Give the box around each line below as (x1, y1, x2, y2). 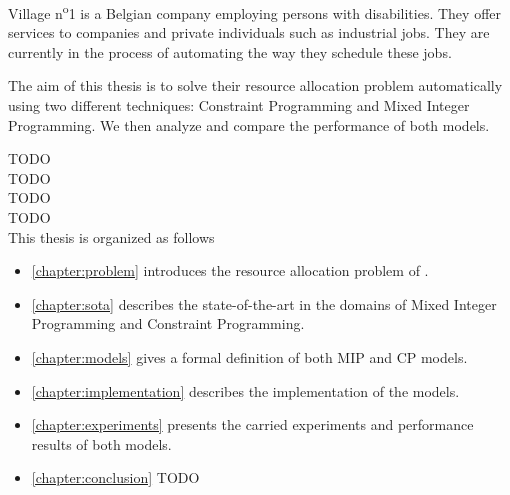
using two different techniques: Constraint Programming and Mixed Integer (8, 95, 470, 116)
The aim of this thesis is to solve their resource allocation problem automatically (8, 75, 503, 96)
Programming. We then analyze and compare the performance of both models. (8, 114, 490, 135)
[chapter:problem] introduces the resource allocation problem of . (31, 260, 429, 281)
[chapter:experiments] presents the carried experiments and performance (31, 414, 474, 435)
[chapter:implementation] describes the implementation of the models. (31, 380, 460, 401)
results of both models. (31, 433, 172, 454)
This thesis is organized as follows (8, 226, 215, 247)
